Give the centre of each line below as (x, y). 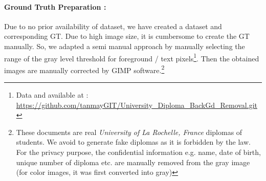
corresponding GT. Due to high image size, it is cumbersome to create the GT (127, 36)
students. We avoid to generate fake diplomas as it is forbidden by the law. (133, 142)
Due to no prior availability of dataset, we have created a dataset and (113, 26)
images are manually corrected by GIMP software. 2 (84, 69)
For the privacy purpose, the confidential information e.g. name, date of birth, (138, 152)
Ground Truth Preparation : (55, 6)
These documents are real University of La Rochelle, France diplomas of (129, 132)
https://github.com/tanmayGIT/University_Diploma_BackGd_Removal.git (137, 105)
